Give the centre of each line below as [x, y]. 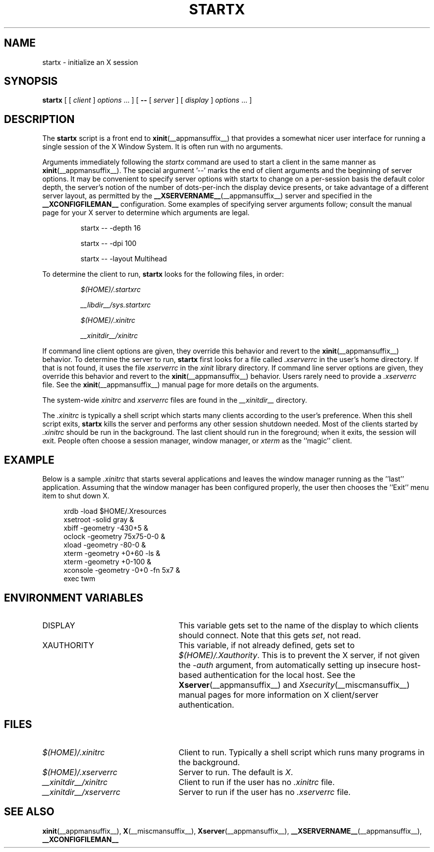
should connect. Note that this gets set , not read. [270, 635]
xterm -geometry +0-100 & [108, 562]
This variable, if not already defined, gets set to [267, 645]
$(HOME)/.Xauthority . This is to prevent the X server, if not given [299, 655]
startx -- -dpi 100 [108, 243]
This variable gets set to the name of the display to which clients [298, 625]
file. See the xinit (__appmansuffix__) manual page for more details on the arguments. [181, 385]
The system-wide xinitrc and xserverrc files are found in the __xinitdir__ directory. [175, 400]
